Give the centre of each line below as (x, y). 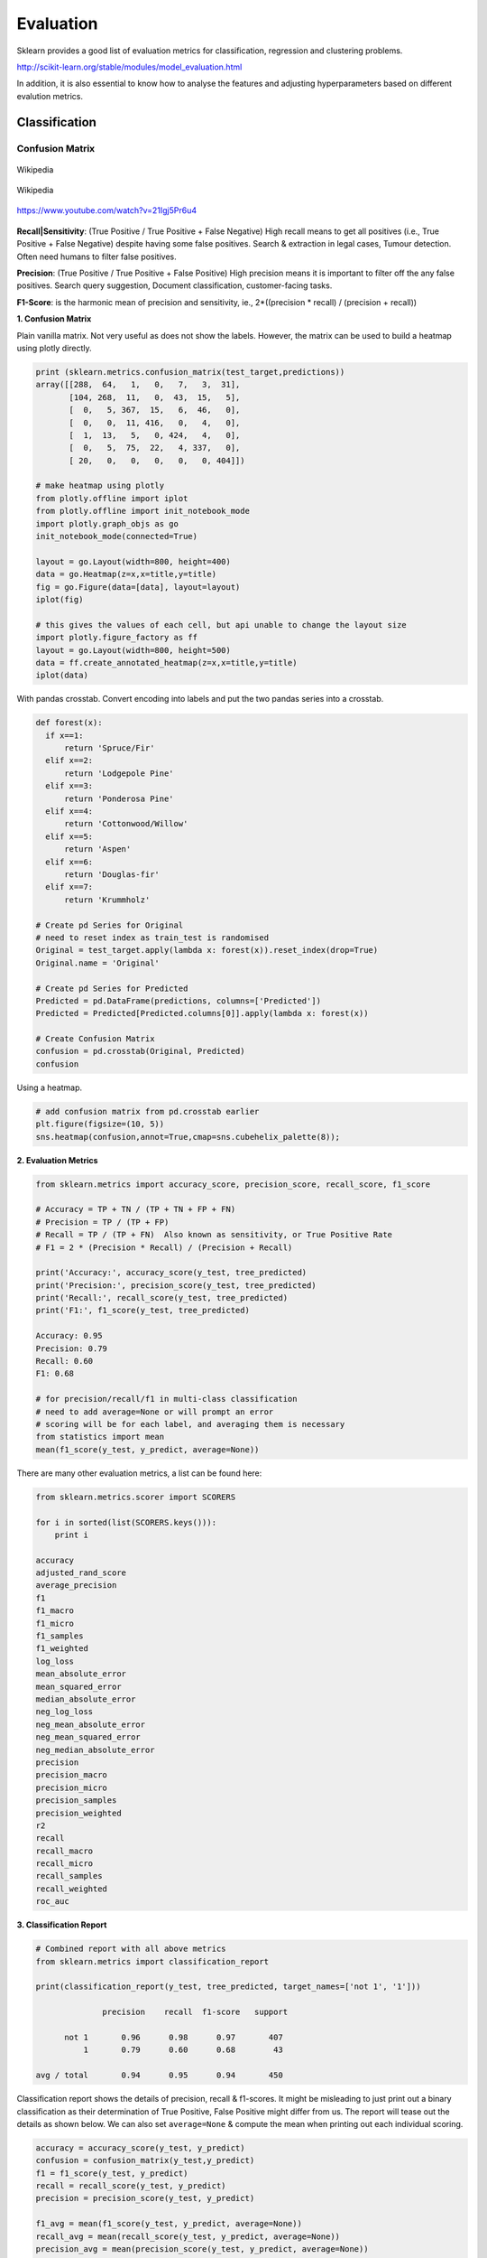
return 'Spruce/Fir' (110, 748)
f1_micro (55, 1623)
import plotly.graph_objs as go (107, 523)
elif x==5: (69, 836)
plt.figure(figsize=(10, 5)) (100, 1124)
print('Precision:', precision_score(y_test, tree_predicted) (176, 1285)
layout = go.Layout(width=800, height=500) (133, 650)
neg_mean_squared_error (88, 1737)
